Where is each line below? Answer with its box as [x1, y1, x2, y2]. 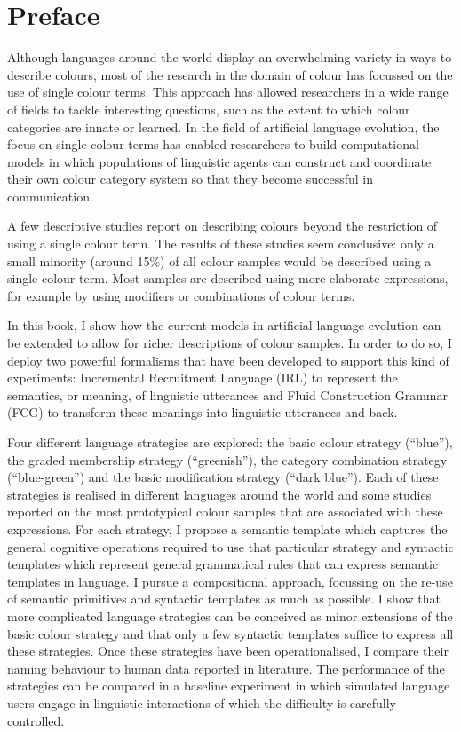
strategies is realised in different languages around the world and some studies [7, 485, 432, 503]
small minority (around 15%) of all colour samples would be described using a [7, 251, 432, 270]
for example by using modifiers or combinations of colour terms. [7, 286, 355, 304]
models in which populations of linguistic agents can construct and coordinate [7, 152, 432, 170]
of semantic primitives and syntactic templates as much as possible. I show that [7, 589, 441, 608]
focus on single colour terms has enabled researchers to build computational [7, 135, 419, 154]
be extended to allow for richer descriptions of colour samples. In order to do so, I [7, 334, 452, 352]
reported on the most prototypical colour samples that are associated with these [7, 502, 443, 521]
